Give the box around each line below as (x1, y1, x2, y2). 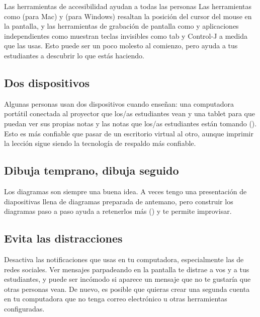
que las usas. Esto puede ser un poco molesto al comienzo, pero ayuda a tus (4, 40, 238, 51)
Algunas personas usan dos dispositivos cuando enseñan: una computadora (4, 98, 234, 109)
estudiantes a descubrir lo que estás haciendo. (4, 50, 144, 60)
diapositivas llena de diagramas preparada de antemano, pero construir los (4, 196, 233, 206)
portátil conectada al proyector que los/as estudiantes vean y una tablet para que (4, 108, 255, 119)
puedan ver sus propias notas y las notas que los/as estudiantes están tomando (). (4, 118, 257, 128)
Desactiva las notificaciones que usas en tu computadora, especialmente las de (4, 254, 244, 264)
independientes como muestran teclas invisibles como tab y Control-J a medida (4, 30, 248, 41)
